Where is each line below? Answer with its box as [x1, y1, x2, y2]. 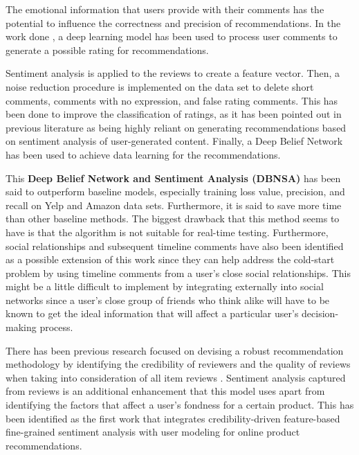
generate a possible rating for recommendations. [6, 42, 209, 57]
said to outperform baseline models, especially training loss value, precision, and [6, 184, 345, 199]
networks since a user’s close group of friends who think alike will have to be [6, 292, 330, 307]
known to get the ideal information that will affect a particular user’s [6, 306, 299, 321]
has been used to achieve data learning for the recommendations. [6, 147, 281, 161]
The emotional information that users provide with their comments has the [6, 2, 324, 16]
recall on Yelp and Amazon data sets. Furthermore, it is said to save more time [6, 197, 342, 212]
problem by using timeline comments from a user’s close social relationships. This [6, 265, 351, 280]
